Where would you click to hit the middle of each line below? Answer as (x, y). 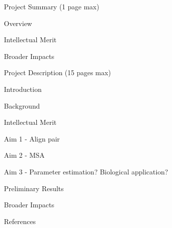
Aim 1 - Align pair (32, 138)
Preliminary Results (34, 188)
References (20, 221)
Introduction (23, 89)
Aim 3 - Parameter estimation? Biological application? (86, 171)
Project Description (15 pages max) (57, 72)
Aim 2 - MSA (24, 155)
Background (22, 105)
